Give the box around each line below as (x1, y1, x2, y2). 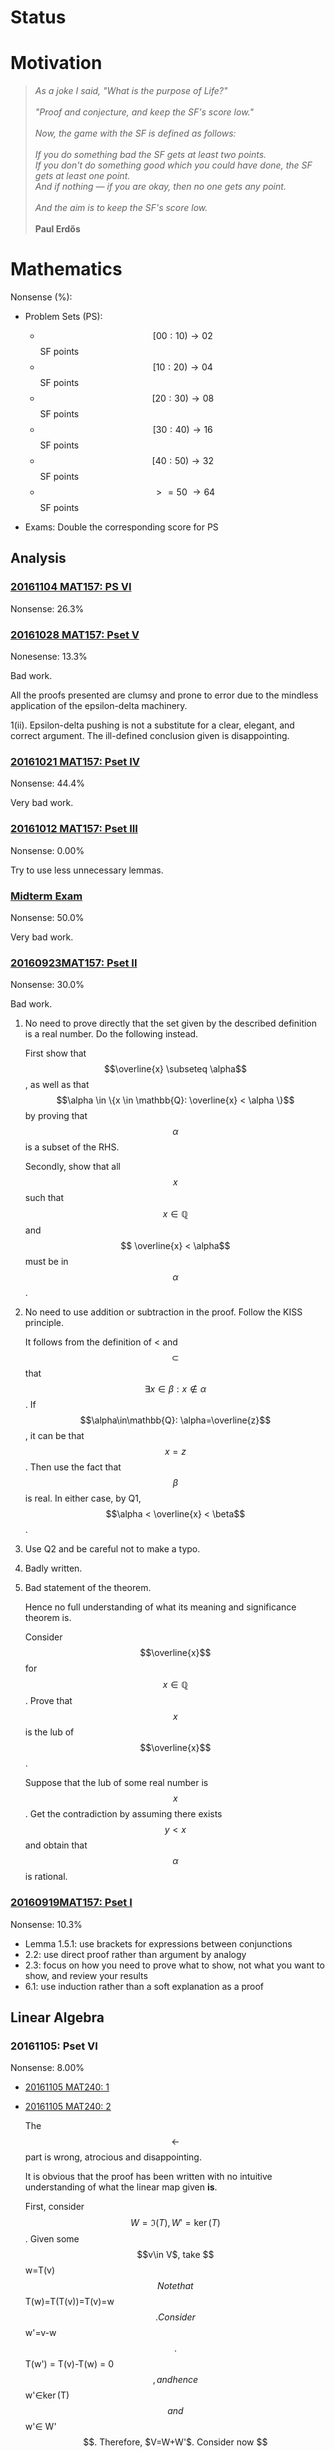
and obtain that (24, 1839, 88, 1851)
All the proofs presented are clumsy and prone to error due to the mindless (10, 689, 319, 701)
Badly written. (24, 1562, 83, 1575)
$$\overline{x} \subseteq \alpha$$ (103, 1063, 247, 1075)
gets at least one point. (34, 170, 131, 182)
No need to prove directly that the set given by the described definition (24, 1017, 318, 1030)
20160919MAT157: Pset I (10, 1896, 133, 1910)
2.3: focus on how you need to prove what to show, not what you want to (24, 1959, 325, 1971)
